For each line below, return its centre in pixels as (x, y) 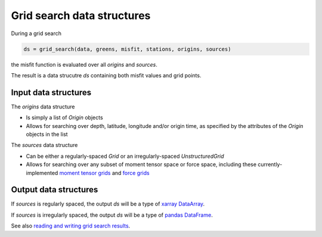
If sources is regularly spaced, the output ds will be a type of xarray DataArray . (108, 204)
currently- (270, 164)
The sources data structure (44, 145)
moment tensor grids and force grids (104, 173)
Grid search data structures (81, 15)
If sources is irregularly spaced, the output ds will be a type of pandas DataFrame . (112, 215)
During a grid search (36, 33)
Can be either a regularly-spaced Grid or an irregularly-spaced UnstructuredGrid (125, 156)
